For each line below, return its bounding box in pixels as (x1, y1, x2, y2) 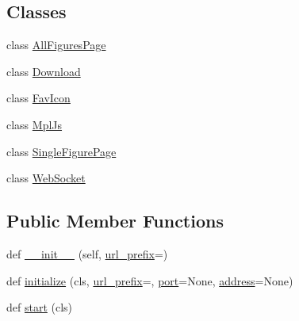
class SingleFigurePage (6, 143, 117, 159)
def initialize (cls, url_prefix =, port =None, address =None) (6, 272, 293, 289)
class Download (6, 63, 81, 79)
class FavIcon (6, 90, 71, 106)
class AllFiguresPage (6, 36, 106, 53)
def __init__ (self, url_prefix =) (6, 245, 168, 262)
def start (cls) (6, 299, 73, 315)
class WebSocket (6, 170, 86, 186)
